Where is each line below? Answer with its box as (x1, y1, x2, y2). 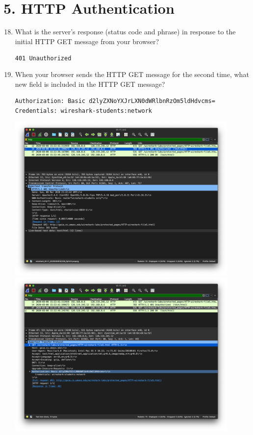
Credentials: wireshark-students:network (15, 107, 152, 114)
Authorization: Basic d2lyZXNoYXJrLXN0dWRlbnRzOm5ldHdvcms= (15, 98, 215, 105)
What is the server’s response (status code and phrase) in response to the (15, 26, 236, 37)
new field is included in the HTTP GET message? (15, 78, 165, 89)
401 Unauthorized (15, 55, 72, 62)
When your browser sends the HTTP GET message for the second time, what (15, 69, 249, 79)
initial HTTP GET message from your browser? (15, 36, 159, 46)
